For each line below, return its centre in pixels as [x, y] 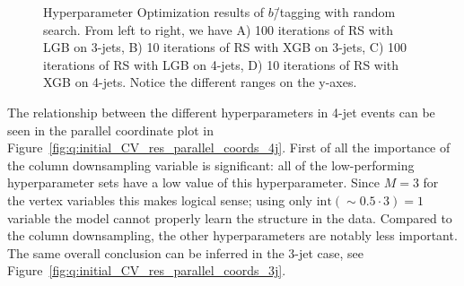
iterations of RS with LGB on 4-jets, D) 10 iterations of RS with [221, 64]
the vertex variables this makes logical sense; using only [160, 199]
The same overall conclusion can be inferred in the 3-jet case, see [186, 252]
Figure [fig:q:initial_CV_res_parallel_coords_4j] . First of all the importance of [229, 147]
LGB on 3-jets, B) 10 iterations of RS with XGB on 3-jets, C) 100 [225, 47]
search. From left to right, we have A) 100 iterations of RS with [218, 29]
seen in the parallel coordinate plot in [111, 130]
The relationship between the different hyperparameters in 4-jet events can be [221, 112]
